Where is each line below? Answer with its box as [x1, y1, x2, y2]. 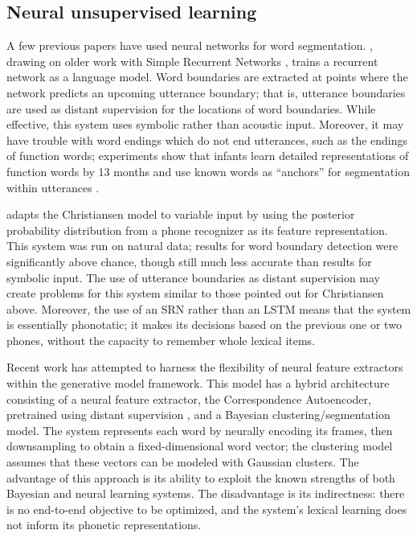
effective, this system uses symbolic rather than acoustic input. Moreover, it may [6, 116, 404, 133]
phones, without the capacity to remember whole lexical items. [6, 331, 316, 348]
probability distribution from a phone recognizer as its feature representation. [6, 221, 388, 238]
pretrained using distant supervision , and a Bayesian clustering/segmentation [6, 406, 390, 423]
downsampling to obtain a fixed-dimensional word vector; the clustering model [6, 437, 393, 454]
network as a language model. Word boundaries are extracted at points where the [6, 68, 408, 85]
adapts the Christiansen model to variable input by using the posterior [6, 206, 355, 223]
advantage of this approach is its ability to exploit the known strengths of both [6, 469, 395, 486]
